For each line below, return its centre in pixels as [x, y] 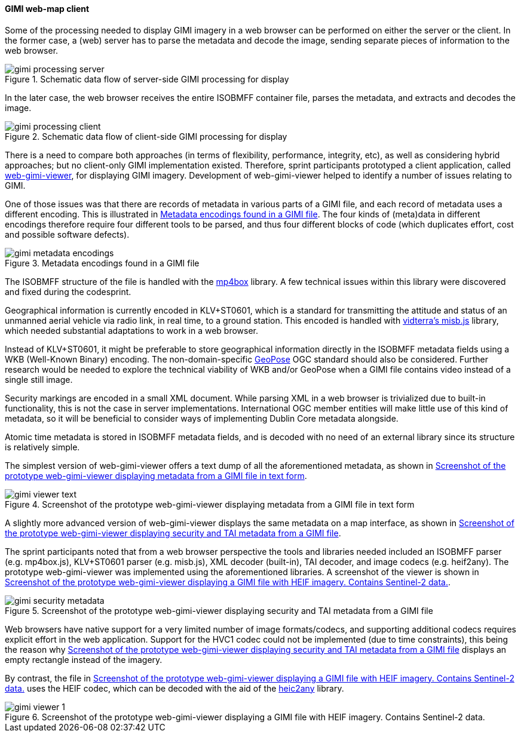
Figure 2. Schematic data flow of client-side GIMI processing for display [146, 136]
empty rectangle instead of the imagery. [84, 659]
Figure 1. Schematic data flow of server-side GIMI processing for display [147, 79]
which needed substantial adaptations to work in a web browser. [132, 330]
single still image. [39, 379]
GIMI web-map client [47, 9]
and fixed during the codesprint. [68, 291]
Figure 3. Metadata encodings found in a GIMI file [102, 263]
